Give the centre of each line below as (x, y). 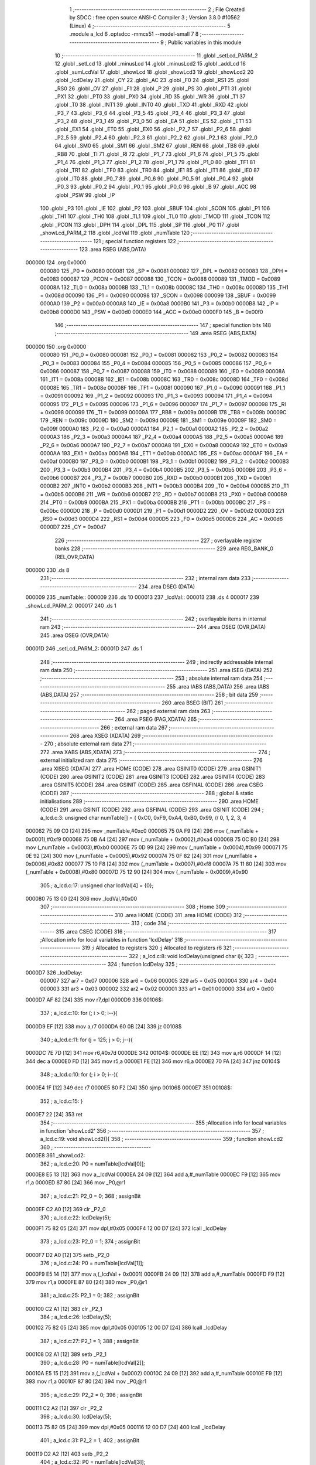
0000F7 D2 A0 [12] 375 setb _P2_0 (68, 1255)
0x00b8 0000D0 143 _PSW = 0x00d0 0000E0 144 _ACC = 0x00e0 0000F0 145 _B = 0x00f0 (152, 312)
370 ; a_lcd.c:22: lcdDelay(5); (75, 1217)
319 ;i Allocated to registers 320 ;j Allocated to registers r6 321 (157, 948)
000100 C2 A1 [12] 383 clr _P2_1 (64, 1309)
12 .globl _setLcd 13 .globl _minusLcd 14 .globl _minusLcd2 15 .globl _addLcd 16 (150, 64)
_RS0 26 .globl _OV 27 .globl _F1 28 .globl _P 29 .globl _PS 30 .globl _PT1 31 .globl (153, 88)
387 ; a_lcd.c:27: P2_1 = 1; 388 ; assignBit (90, 1341)
